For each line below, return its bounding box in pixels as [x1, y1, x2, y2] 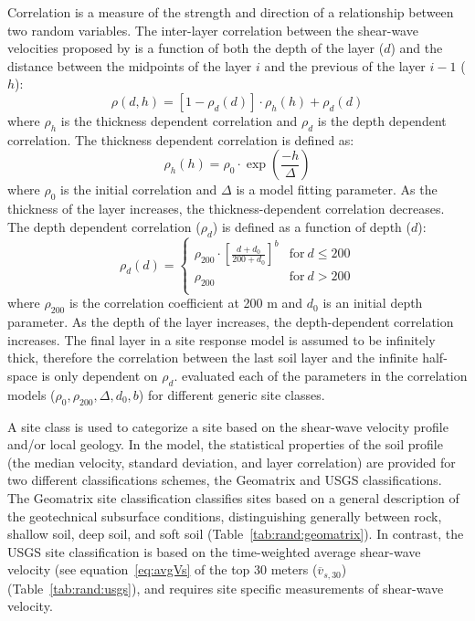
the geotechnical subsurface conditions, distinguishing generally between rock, [7, 506, 442, 525]
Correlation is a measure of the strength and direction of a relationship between [7, 3, 454, 21]
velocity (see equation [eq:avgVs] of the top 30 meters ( [7, 560, 318, 579]
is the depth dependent [317, 111, 447, 130]
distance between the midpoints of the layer [7, 56, 252, 75]
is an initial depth [322, 293, 423, 312]
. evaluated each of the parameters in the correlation [174, 366, 468, 385]
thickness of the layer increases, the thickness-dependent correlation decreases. [7, 199, 445, 218]
